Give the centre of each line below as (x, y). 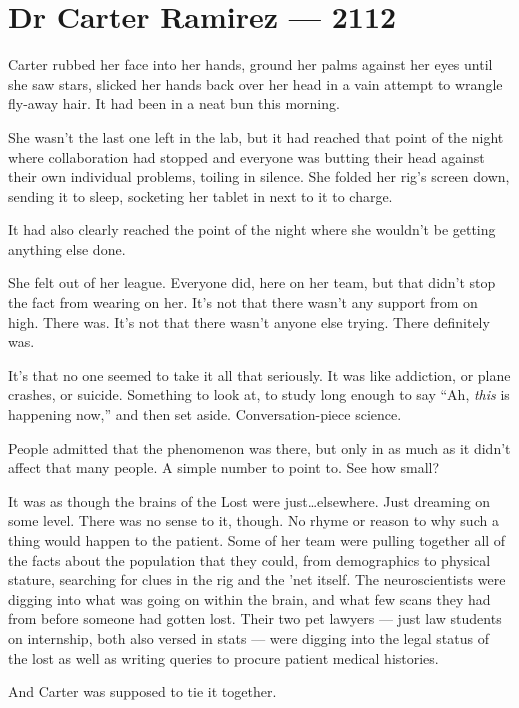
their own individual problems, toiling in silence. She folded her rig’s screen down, (259, 176)
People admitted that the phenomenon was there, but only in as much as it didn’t (259, 447)
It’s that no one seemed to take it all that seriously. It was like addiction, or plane (259, 374)
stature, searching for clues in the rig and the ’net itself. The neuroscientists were (257, 579)
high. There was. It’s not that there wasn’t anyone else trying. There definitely (249, 321)
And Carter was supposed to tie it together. (142, 691)
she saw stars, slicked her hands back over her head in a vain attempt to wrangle (255, 83)
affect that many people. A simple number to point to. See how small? (224, 467)
